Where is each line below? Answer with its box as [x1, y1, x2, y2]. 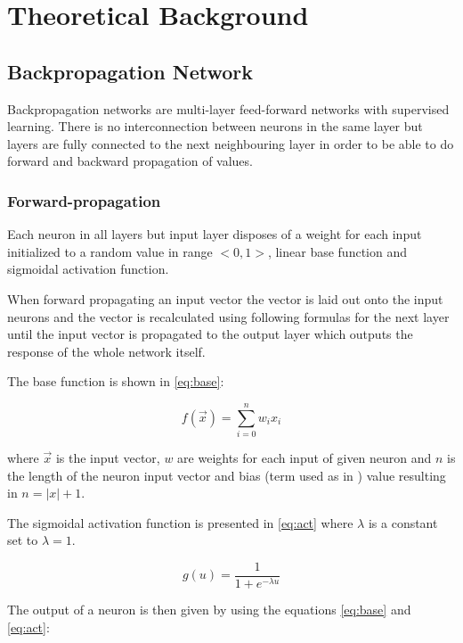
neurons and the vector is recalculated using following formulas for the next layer [7, 307, 450, 326]
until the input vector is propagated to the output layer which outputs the [7, 325, 413, 343]
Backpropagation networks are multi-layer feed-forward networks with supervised [7, 99, 450, 118]
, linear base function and [267, 242, 408, 260]
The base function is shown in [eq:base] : [7, 372, 224, 391]
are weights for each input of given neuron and [177, 449, 432, 467]
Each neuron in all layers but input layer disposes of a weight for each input [7, 225, 422, 243]
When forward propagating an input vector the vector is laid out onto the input [7, 289, 443, 308]
